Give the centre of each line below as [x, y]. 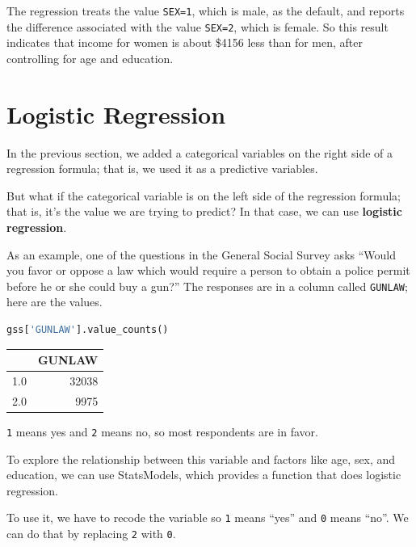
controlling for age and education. [90, 58]
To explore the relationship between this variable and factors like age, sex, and [201, 459]
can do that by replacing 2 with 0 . [91, 533]
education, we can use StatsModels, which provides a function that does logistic [204, 475]
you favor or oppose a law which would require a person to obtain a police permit [208, 270]
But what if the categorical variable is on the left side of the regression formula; [204, 195]
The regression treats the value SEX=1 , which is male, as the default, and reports [206, 11]
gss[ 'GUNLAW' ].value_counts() [88, 330]
